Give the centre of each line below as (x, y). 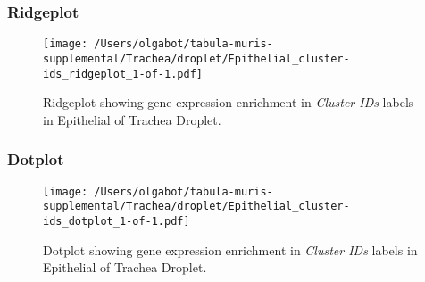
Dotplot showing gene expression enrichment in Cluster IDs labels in (230, 249)
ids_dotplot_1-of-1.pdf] (117, 221)
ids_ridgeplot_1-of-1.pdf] (123, 74)
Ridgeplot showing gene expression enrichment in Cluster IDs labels (229, 102)
